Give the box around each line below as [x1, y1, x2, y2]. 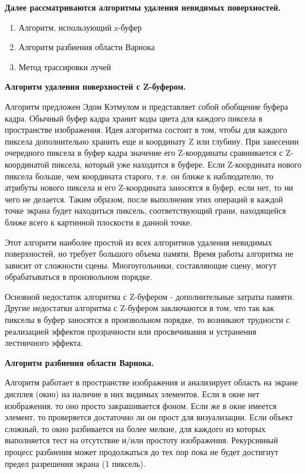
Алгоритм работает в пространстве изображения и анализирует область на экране [5, 376, 298, 388]
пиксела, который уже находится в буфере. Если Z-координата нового [51, 158, 302, 170]
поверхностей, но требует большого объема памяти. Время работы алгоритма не [5, 247, 294, 260]
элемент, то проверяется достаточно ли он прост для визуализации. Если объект [5, 411, 293, 423]
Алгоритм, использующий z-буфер [18, 21, 142, 33]
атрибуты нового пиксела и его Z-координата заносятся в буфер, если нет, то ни [5, 181, 294, 194]
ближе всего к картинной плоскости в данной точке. [5, 215, 192, 228]
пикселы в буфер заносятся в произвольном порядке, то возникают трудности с [5, 313, 290, 326]
